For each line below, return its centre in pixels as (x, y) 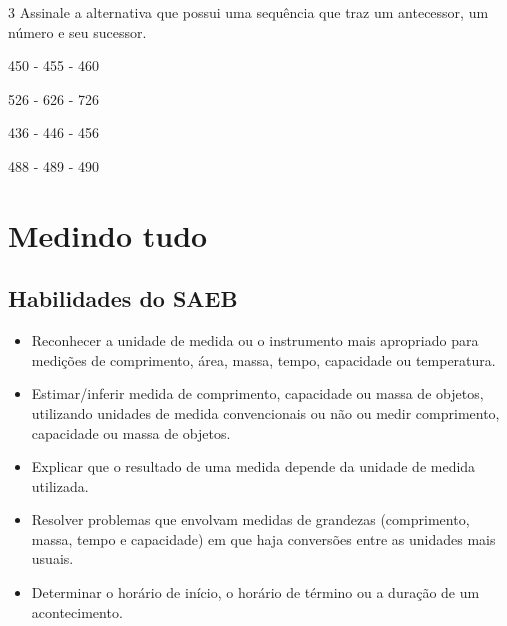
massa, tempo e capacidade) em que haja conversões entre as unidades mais (263, 538)
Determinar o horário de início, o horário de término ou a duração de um (255, 592)
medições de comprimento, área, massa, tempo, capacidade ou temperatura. (263, 359)
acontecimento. (77, 611)
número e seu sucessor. (77, 31)
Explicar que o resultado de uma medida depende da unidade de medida (253, 466)
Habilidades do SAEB (123, 298)
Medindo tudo (108, 234)
